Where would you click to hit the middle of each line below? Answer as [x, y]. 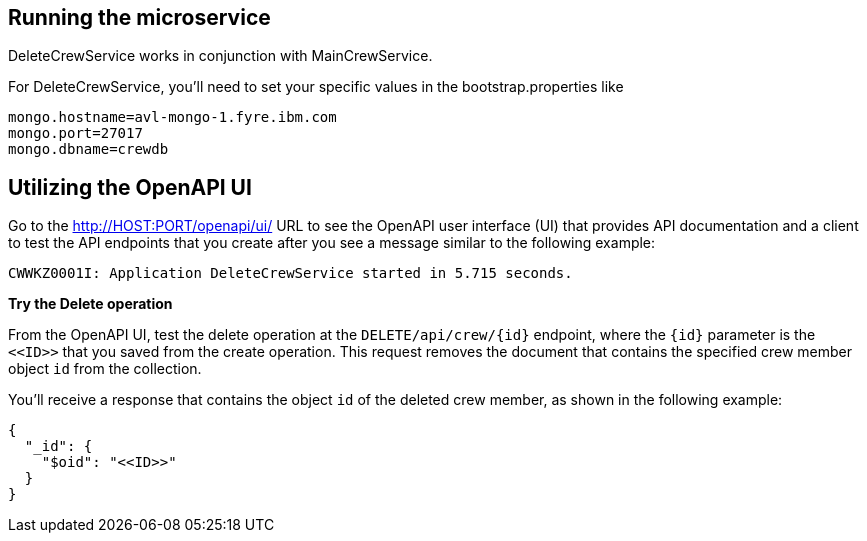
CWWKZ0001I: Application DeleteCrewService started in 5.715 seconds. [290, 273]
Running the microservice [139, 17]
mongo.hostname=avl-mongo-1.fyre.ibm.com [172, 117]
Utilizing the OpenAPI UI [130, 187]
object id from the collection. [105, 369]
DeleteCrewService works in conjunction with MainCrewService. [220, 56]
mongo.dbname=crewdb [88, 149]
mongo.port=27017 [75, 133]
